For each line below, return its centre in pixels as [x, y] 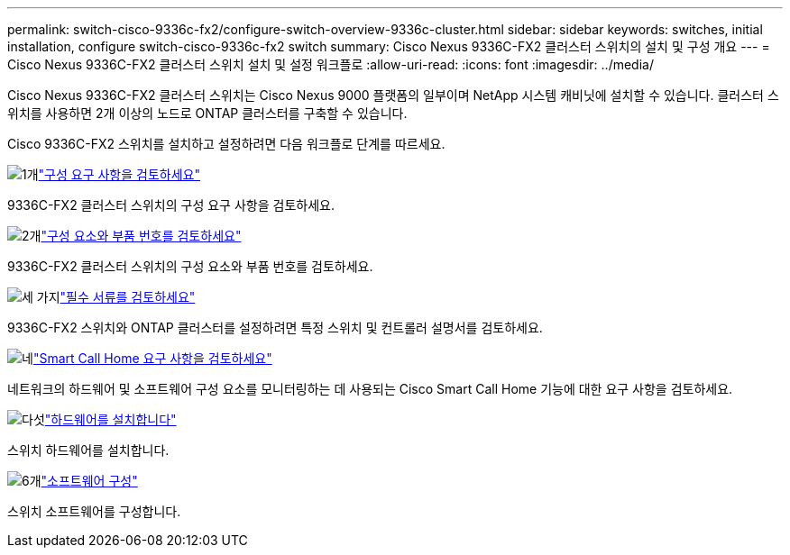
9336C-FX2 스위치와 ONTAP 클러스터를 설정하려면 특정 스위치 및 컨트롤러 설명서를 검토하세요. [275, 328]
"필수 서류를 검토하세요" [128, 297]
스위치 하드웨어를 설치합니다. [88, 450]
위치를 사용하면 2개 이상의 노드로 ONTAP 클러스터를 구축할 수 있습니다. [207, 113]
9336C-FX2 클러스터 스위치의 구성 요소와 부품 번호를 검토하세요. [190, 266]
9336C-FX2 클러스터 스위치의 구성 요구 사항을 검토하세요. [171, 205]
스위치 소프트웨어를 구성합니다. [94, 511]
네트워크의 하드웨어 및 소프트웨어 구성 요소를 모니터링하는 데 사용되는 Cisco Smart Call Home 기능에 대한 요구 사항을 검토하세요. [370, 389]
